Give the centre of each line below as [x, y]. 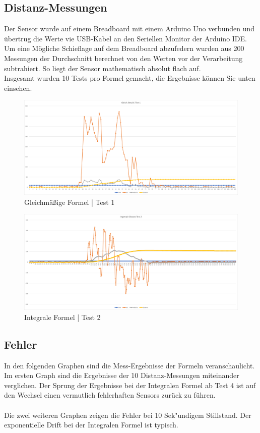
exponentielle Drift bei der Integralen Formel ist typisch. [91, 425]
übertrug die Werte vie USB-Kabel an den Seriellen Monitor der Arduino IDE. [125, 38]
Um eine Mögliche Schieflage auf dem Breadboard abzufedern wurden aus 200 [124, 48]
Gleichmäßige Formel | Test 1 [70, 202]
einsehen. [18, 88]
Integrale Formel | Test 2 [62, 317]
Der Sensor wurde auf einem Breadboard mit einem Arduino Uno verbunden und [129, 29]
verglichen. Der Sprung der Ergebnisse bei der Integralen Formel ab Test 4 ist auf [130, 385]
